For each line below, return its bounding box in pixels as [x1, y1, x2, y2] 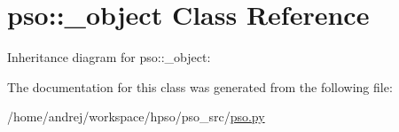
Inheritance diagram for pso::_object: [7, 48, 211, 66]
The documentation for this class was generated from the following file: [7, 77, 393, 96]
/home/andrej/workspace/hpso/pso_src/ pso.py [7, 107, 265, 126]
